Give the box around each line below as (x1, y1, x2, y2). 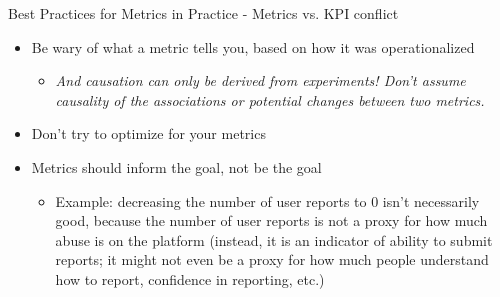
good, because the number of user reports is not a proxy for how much (55, 210, 488, 231)
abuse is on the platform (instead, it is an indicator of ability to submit (55, 229, 493, 250)
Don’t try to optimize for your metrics (31, 123, 266, 144)
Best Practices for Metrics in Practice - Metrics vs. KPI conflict (8, 3, 399, 23)
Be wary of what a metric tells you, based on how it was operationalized (31, 36, 475, 57)
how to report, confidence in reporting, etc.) (55, 268, 325, 289)
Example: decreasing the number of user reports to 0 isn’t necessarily (55, 190, 480, 211)
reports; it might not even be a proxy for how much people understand (55, 249, 489, 270)
